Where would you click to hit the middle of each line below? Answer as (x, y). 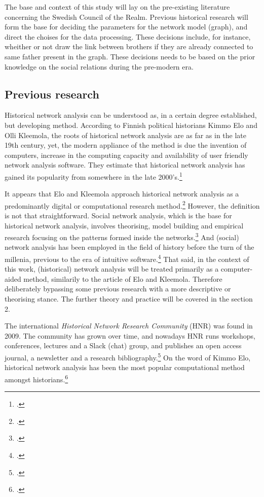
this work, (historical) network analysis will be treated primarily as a (112, 269)
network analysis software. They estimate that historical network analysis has (125, 165)
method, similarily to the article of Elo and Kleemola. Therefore (123, 278)
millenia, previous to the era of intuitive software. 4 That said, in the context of (127, 258)
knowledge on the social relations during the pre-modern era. (99, 66)
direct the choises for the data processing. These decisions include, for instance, (128, 36)
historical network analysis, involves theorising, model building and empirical (124, 225)
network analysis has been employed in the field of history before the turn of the (129, 247)
